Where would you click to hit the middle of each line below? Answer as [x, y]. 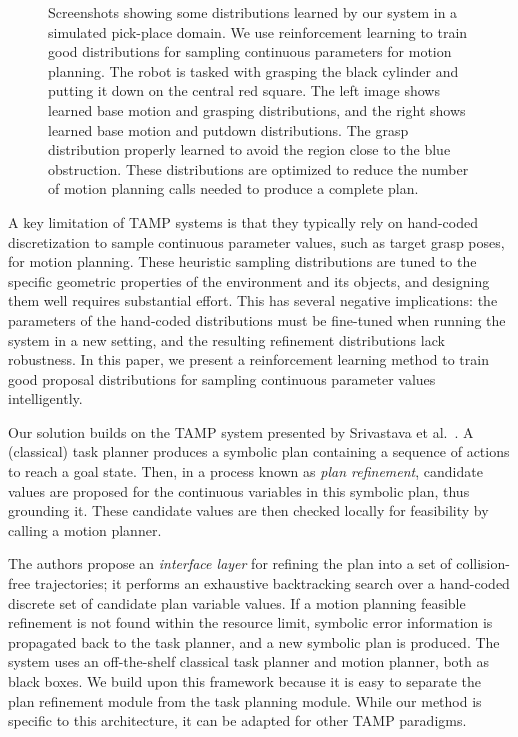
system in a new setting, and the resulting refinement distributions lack [226, 339]
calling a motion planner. [85, 529]
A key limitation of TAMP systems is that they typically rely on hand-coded [243, 221]
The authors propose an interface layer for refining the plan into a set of [230, 563]
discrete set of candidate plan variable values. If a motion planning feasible [237, 602]
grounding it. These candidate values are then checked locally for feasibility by [248, 510]
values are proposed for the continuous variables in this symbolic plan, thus [239, 490]
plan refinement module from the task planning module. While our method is [245, 700]
